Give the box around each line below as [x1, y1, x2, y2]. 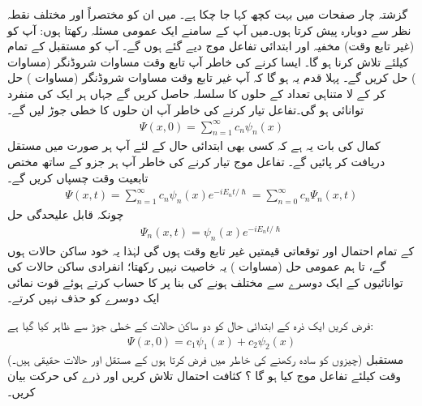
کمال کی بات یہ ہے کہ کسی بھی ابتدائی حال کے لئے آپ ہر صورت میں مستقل [7, 137, 381, 154]
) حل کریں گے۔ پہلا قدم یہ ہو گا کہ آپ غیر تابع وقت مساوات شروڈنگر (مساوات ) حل [7, 69, 416, 86]
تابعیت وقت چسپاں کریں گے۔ [7, 169, 149, 186]
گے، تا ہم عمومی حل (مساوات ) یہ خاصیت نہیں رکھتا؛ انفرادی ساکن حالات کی [7, 258, 386, 275]
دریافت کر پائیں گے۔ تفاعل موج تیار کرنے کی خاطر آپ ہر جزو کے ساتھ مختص [7, 153, 385, 170]
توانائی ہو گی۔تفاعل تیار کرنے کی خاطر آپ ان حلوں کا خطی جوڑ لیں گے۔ [7, 100, 364, 118]
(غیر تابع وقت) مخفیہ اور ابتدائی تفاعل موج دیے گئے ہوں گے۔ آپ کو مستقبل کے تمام [7, 37, 415, 54]
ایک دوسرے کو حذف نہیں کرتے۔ [7, 289, 160, 306]
